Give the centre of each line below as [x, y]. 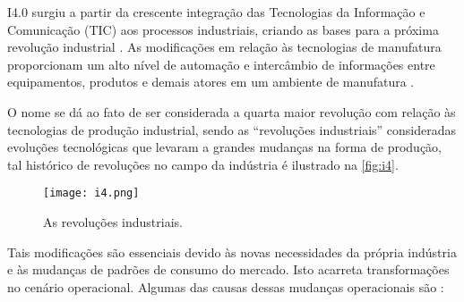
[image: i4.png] [91, 193]
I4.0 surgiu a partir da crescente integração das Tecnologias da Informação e [216, 12]
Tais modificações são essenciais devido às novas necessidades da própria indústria [232, 252]
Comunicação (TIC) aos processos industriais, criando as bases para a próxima [223, 29]
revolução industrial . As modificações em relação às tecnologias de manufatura [224, 47]
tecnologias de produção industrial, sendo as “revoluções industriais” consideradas [232, 129]
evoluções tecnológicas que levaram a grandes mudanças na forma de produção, [224, 147]
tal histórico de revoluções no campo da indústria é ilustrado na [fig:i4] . [203, 164]
